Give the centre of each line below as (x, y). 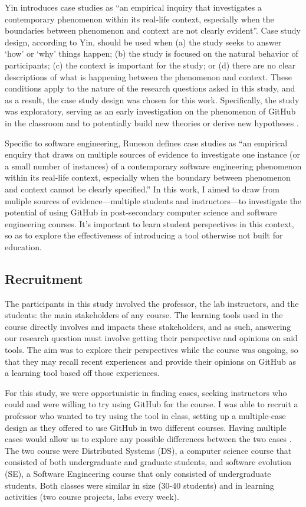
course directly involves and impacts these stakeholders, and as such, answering (148, 326)
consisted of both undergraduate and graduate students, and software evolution (148, 462)
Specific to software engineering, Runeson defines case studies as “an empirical (146, 143)
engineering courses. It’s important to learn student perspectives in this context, (149, 223)
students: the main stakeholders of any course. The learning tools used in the (144, 315)
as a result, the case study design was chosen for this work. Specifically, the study (152, 99)
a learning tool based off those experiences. (82, 373)
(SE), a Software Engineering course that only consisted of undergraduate (138, 473)
